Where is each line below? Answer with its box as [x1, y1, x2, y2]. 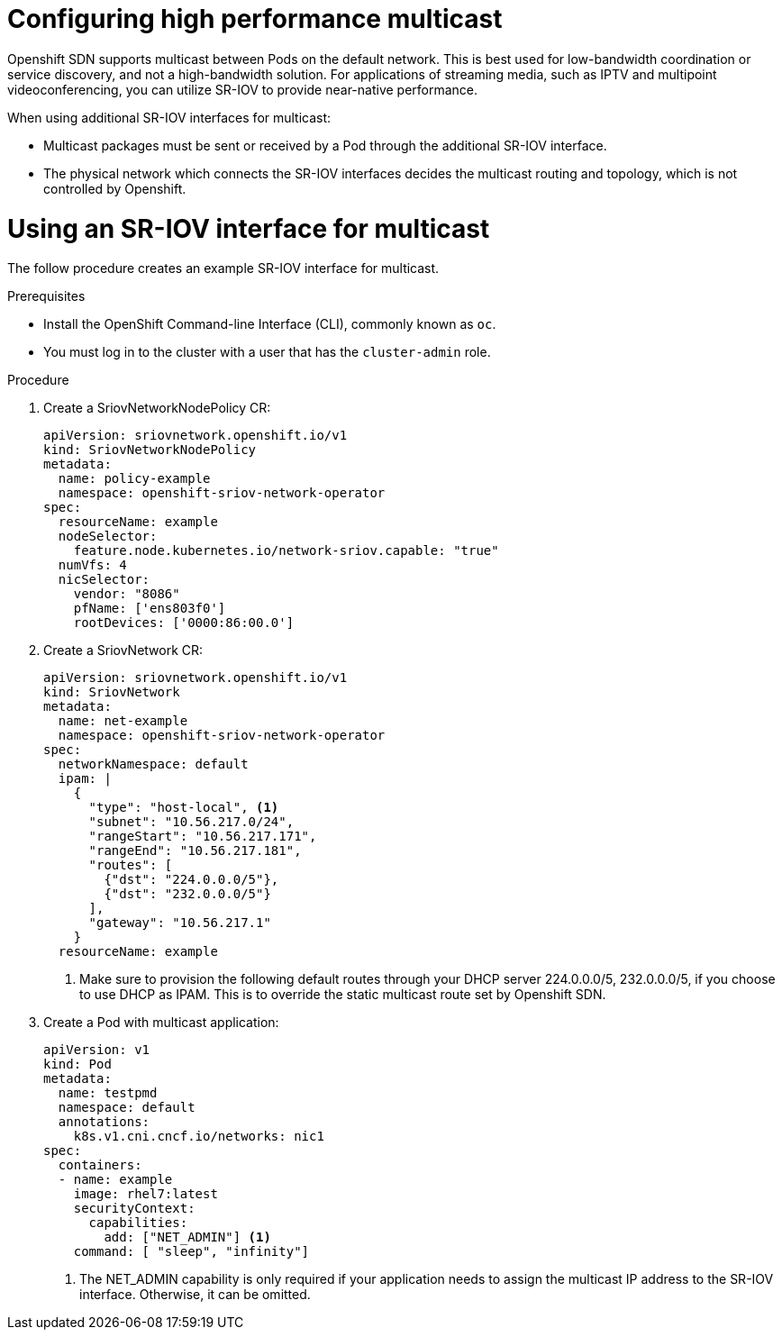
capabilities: [88, 1215, 188, 1231]
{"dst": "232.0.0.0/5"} [104, 887, 271, 902]
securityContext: [73, 1201, 195, 1216]
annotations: [58, 1114, 150, 1130]
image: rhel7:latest [73, 1187, 218, 1202]
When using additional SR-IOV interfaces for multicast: [7, 109, 332, 125]
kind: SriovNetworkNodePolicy [43, 442, 257, 458]
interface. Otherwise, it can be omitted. [79, 1287, 311, 1303]
